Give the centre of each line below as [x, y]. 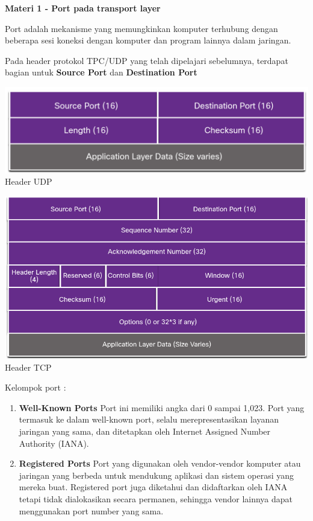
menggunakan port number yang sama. [91, 510]
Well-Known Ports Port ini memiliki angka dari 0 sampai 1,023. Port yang [162, 407]
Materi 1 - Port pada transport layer [83, 8]
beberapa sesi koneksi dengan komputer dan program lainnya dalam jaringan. [148, 40]
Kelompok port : [36, 387]
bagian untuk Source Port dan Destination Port [101, 72]
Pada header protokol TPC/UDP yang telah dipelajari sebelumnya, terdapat [147, 60]
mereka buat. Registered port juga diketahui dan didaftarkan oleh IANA [153, 487]
